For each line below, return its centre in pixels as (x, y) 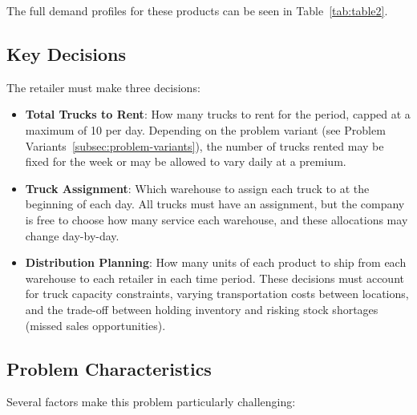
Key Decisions (67, 53)
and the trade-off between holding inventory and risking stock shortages (202, 309)
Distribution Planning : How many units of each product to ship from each (216, 262)
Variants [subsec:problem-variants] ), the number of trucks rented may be (204, 145)
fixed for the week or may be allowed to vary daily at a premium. (186, 161)
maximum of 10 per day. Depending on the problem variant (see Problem (205, 129)
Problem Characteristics (109, 368)
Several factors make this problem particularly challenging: (151, 402)
